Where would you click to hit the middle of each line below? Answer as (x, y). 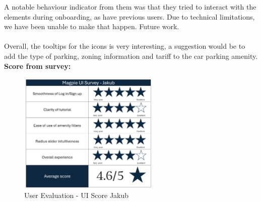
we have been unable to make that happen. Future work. (92, 26)
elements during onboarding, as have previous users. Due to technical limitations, (129, 16)
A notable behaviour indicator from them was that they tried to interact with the (130, 7)
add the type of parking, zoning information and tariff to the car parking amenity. (131, 56)
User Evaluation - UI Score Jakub (77, 195)
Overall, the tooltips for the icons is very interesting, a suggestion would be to (125, 46)
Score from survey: (38, 66)
